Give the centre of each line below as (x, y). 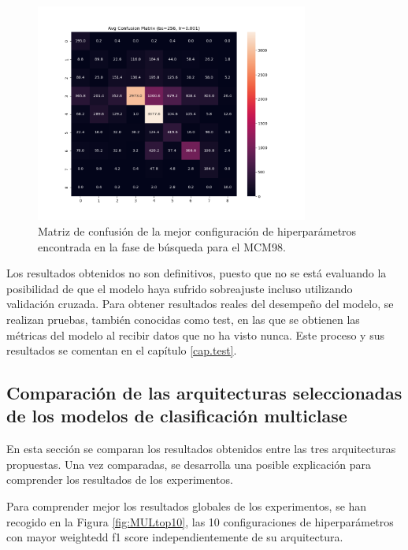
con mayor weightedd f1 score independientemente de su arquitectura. (175, 537)
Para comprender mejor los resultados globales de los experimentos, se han (187, 506)
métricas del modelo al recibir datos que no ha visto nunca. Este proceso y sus (195, 334)
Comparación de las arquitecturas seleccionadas (204, 393)
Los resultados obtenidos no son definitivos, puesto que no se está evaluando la (197, 273)
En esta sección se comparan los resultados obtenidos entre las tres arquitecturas (201, 449)
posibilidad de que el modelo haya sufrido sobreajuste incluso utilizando (180, 288)
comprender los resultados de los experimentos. (120, 479)
